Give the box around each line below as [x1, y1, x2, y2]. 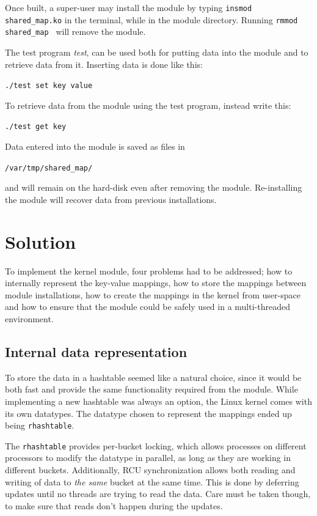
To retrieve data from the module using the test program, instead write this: [5, 98, 291, 111]
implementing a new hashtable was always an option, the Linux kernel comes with [5, 394, 312, 407]
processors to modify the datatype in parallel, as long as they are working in [5, 451, 291, 464]
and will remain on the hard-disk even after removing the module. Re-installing [5, 181, 302, 194]
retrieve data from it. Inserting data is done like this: [5, 57, 203, 70]
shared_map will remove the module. [5, 25, 146, 38]
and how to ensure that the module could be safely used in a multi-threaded [5, 300, 290, 313]
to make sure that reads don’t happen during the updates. [5, 499, 223, 512]
